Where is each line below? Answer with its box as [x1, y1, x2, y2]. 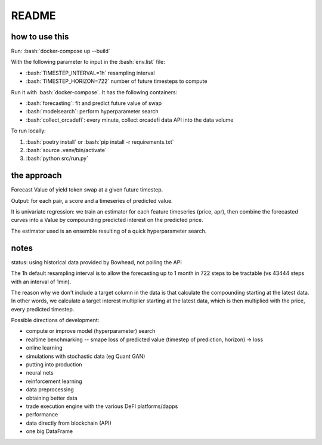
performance [26, 411, 58, 418]
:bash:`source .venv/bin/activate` [26, 146, 107, 153]
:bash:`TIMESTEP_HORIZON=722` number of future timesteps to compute [26, 78, 208, 85]
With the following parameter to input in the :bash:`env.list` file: [11, 58, 165, 66]
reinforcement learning [26, 378, 83, 385]
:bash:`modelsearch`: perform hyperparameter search [26, 108, 159, 115]
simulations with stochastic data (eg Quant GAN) [26, 353, 145, 360]
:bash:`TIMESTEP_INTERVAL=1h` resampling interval [26, 69, 155, 76]
